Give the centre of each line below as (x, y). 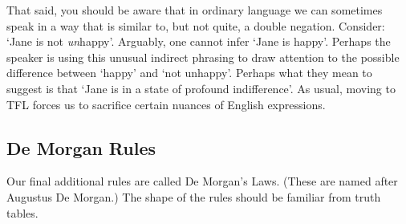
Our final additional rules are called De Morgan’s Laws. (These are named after (202, 181)
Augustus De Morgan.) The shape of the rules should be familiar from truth (194, 196)
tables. (22, 212)
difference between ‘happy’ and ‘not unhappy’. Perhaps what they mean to (189, 73)
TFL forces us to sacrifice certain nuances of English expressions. (166, 104)
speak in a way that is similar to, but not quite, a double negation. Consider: (196, 25)
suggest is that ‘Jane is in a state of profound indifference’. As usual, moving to (201, 88)
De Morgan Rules (81, 147)
